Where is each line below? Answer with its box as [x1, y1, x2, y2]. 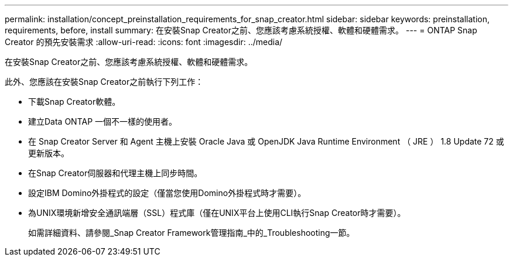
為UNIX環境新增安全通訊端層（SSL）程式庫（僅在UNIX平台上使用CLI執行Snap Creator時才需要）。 [28, 208, 406, 218]
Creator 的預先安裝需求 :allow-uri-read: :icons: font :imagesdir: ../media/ [5, 37, 283, 47]
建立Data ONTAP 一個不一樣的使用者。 [28, 116, 177, 126]
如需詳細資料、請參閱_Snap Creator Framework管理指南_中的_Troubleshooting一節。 [28, 228, 355, 238]
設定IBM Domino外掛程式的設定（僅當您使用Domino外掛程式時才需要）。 [28, 188, 306, 198]
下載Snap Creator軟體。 [28, 97, 121, 107]
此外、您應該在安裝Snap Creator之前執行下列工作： [5, 77, 204, 87]
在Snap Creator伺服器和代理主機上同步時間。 [28, 168, 203, 178]
